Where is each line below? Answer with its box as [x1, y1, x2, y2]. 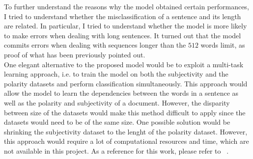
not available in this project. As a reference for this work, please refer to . [4, 145, 229, 156]
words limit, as [200, 40, 245, 50]
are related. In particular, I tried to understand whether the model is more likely [4, 21, 247, 31]
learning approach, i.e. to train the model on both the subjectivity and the [4, 69, 228, 79]
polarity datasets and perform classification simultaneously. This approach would [4, 78, 248, 88]
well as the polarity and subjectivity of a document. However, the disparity [4, 97, 230, 107]
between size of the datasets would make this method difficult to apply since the [4, 107, 246, 117]
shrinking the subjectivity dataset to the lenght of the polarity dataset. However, [4, 126, 248, 136]
